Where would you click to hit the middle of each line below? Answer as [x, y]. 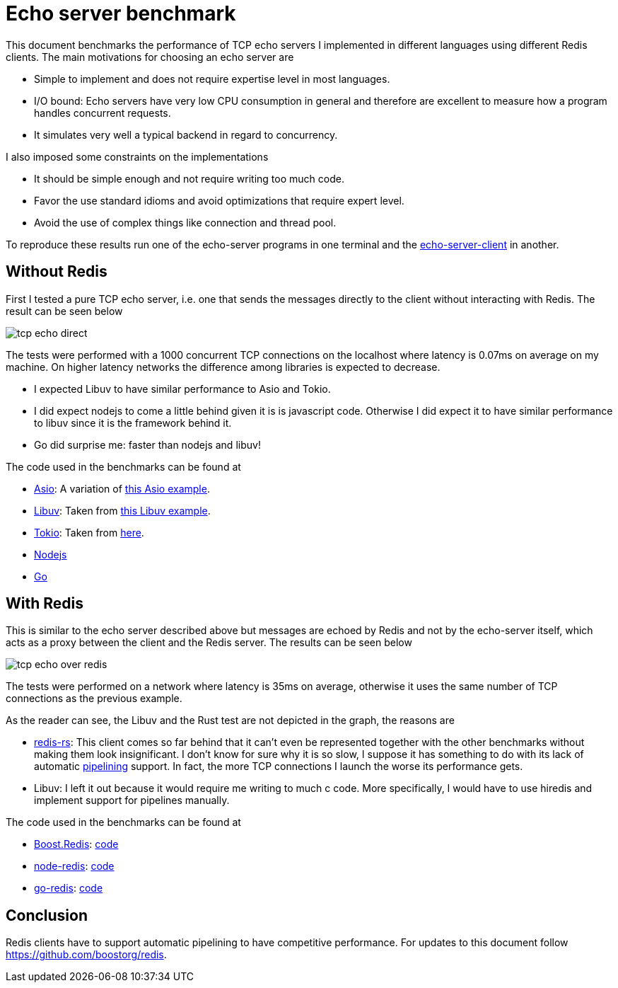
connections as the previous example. [94, 699]
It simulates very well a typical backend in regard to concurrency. [186, 134]
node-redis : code [74, 866]
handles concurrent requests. [103, 113]
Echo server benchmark [121, 13]
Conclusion [47, 915]
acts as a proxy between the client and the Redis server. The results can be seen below [209, 643]
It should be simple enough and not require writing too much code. [189, 178]
